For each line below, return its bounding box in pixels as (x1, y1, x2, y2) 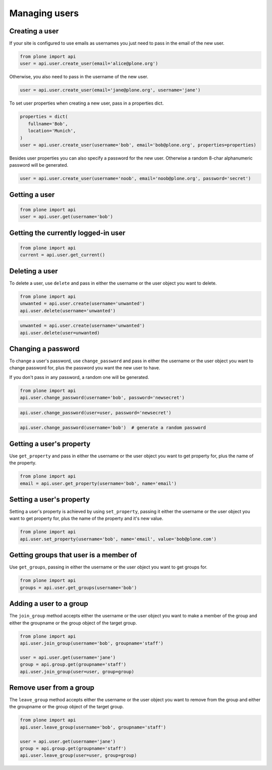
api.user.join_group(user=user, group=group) (20, 668, 134, 675)
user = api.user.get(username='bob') (20, 214, 113, 220)
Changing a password (9, 344, 80, 353)
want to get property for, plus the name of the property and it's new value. (9, 515, 164, 521)
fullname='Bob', (28, 121, 68, 126)
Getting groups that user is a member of (9, 551, 138, 559)
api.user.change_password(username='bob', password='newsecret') (20, 395, 185, 401)
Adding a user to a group (9, 599, 88, 608)
